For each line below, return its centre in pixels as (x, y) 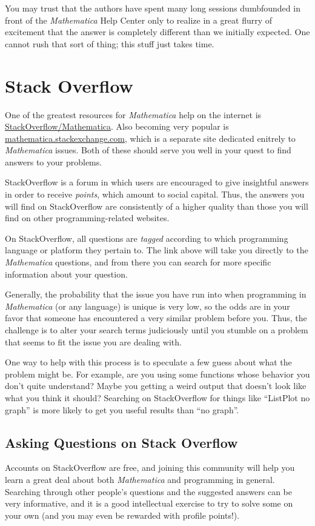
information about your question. (66, 274)
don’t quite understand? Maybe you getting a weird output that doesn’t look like (156, 386)
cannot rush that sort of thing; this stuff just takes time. (110, 43)
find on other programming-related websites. (87, 218)
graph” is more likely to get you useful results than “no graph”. (122, 409)
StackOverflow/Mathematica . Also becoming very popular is (117, 126)
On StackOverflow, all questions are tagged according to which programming (147, 238)
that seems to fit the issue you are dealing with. (93, 341)
